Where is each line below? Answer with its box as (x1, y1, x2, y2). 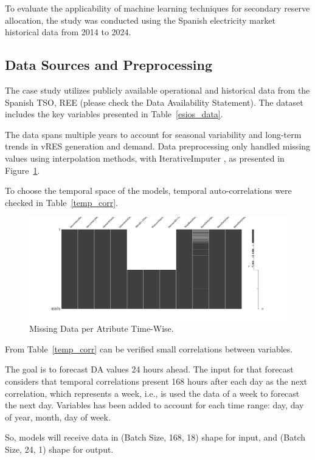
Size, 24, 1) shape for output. (5, 443, 114, 456)
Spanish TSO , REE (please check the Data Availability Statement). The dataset (5, 95, 303, 108)
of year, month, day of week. (5, 410, 111, 423)
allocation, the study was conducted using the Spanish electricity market (5, 13, 275, 26)
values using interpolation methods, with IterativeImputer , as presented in (5, 151, 285, 164)
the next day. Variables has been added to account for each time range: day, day (5, 399, 304, 411)
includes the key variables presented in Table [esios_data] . (5, 108, 223, 120)
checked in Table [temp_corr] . (5, 196, 118, 208)
